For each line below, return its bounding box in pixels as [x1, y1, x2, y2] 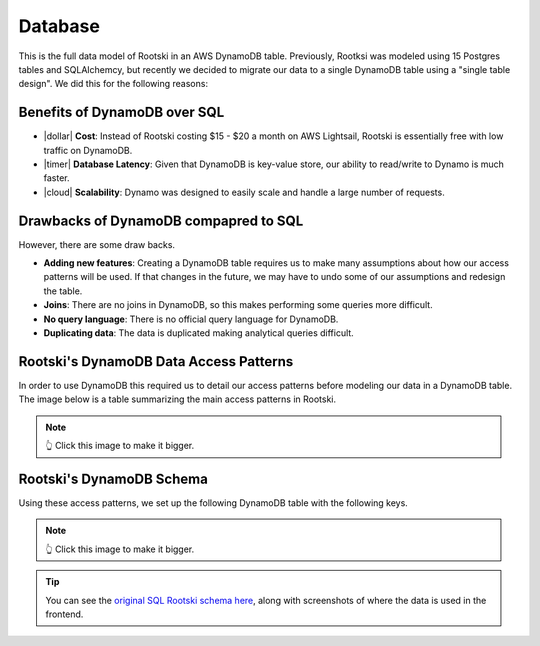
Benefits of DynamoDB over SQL [18, 104, 225, 121]
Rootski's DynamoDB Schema [18, 470, 209, 487]
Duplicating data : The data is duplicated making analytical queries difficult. [43, 327, 354, 339]
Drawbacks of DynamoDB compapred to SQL [18, 212, 304, 229]
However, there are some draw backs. [18, 238, 175, 250]
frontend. [45, 608, 84, 620]
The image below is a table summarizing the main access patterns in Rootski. [18, 393, 337, 405]
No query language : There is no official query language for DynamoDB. [43, 313, 339, 325]
